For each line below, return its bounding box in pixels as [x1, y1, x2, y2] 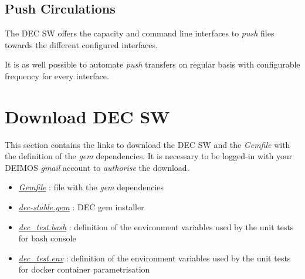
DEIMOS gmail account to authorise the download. [5, 161, 189, 173]
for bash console [18, 232, 76, 244]
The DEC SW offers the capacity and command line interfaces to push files [5, 27, 274, 39]
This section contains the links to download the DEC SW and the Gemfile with [5, 138, 290, 150]
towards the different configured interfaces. [5, 38, 158, 51]
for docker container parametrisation [18, 263, 150, 275]
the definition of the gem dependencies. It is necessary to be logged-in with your [5, 150, 293, 162]
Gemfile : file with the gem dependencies [18, 181, 164, 193]
